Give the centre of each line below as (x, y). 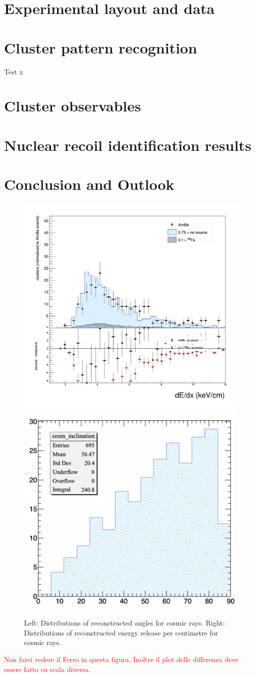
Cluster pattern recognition (101, 47)
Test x (14, 71)
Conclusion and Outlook (89, 184)
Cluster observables (72, 106)
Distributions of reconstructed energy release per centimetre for (121, 632)
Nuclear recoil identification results (128, 145)
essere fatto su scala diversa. (47, 669)
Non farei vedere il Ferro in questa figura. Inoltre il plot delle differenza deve (121, 659)
